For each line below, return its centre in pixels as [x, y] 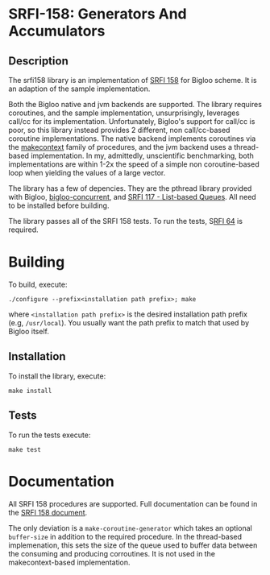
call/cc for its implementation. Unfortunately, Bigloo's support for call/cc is [132, 121]
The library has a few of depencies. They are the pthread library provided [130, 188]
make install [30, 391]
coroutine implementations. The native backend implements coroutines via [132, 139]
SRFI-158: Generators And [98, 14]
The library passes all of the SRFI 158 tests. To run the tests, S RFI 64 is [126, 221]
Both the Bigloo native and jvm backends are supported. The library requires [135, 104]
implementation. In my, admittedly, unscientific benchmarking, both [142, 155]
